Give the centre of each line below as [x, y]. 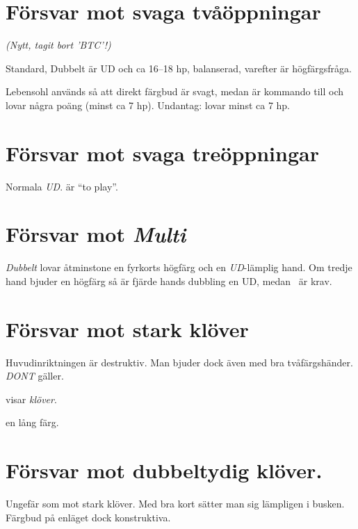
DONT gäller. [35, 376]
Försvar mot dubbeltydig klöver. [164, 470]
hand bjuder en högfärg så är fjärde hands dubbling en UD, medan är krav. [169, 280]
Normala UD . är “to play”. [62, 186]
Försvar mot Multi [96, 234]
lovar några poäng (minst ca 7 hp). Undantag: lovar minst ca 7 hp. [148, 105]
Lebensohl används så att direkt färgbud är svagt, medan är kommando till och [175, 91]
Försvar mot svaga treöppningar [162, 153]
